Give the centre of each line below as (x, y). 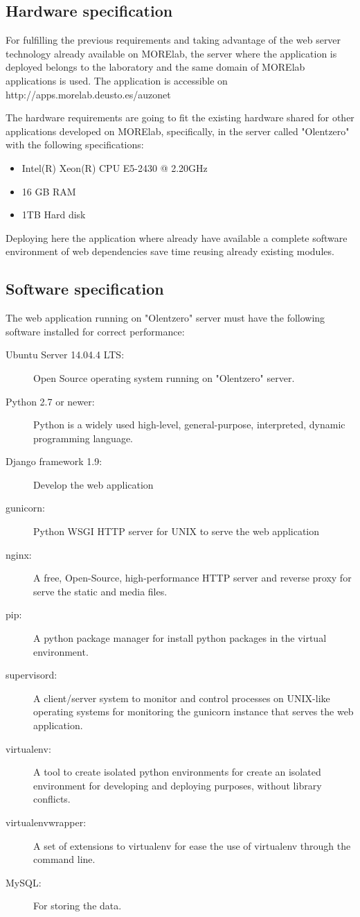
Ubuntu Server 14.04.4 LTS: (65, 355)
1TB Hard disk (54, 215)
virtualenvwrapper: (46, 822)
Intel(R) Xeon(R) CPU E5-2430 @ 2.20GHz (115, 167)
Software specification (85, 289)
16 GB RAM (49, 191)
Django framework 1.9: (54, 461)
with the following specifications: (75, 145)
